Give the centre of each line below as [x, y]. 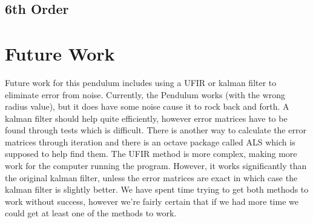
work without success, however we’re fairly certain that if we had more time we [152, 201]
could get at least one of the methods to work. [91, 213]
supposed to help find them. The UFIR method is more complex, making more [151, 154]
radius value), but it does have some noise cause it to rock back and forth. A [147, 106]
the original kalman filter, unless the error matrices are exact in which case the [151, 177]
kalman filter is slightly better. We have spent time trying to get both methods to [157, 189]
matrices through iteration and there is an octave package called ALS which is [150, 141]
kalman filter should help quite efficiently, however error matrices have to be [146, 118]
